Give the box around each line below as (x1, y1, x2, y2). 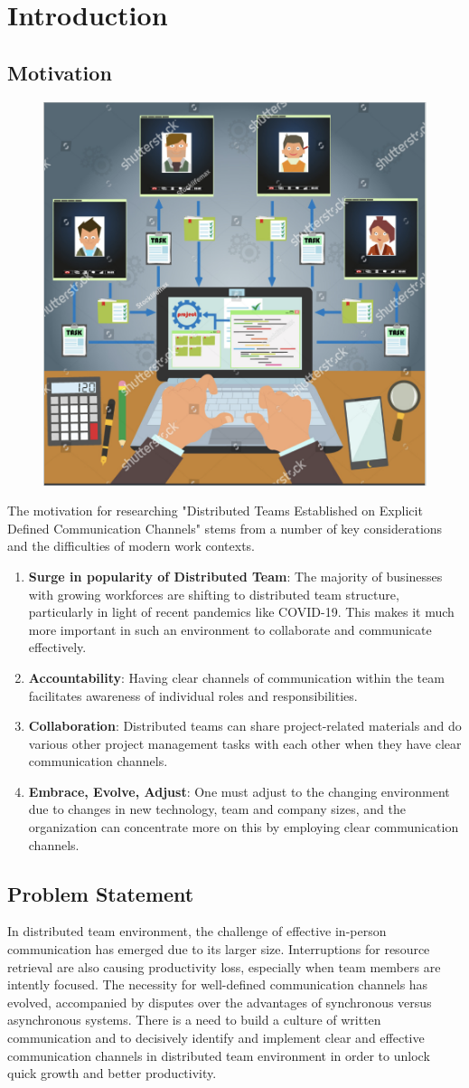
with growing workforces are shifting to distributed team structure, (28, 584, 399, 603)
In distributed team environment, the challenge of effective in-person (7, 922, 387, 941)
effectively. (28, 638, 87, 657)
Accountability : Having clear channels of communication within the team (28, 667, 445, 686)
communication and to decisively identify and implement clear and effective (7, 1028, 425, 1047)
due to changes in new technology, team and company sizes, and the (28, 799, 406, 818)
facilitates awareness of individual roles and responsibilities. (28, 686, 358, 705)
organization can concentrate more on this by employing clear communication (28, 818, 459, 837)
